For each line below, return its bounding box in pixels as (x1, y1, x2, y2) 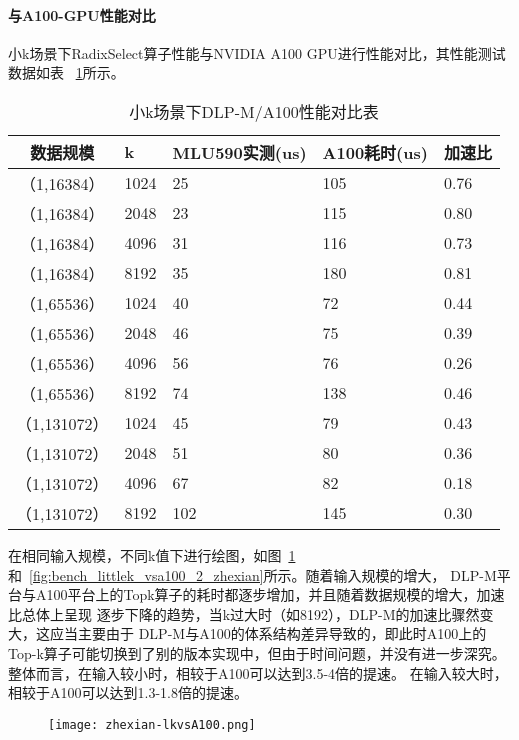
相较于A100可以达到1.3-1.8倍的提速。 (8, 682, 248, 703)
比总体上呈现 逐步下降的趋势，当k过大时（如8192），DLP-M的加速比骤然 (8, 603, 480, 624)
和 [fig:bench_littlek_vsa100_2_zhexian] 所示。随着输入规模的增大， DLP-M (8, 564, 497, 585)
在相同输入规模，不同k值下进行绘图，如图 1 (8, 544, 296, 565)
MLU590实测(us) (172, 140, 307, 164)
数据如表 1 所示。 (8, 62, 125, 83)
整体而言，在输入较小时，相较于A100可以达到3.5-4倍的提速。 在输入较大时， (8, 662, 508, 683)
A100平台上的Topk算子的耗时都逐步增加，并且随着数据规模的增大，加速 (35, 584, 505, 605)
